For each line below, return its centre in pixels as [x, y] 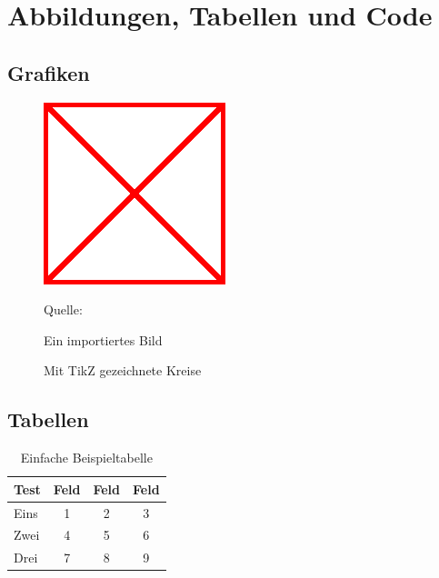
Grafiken [49, 72]
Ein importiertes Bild [103, 339]
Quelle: [63, 309]
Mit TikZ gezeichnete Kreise [123, 370]
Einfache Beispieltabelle [86, 458]
